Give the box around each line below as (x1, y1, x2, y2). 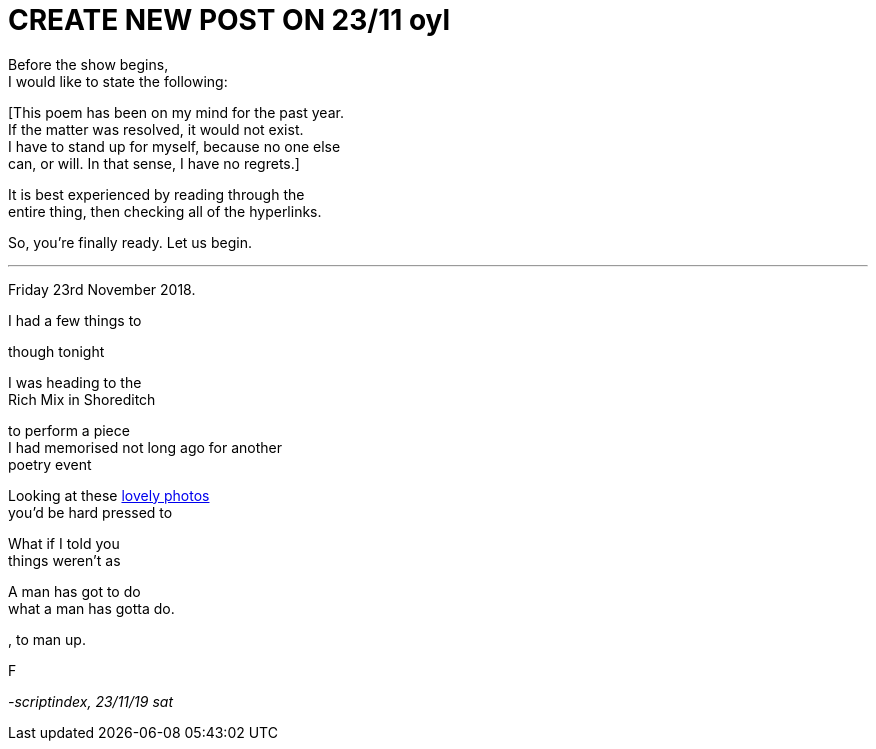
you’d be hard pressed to (8, 503, 173, 521)
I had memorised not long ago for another (8, 438, 283, 456)
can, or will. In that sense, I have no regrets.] (8, 154, 300, 172)
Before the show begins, (8, 55, 169, 73)
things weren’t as (8, 551, 121, 569)
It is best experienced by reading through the (8, 185, 305, 203)
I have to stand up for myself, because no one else (8, 137, 341, 155)
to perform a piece (8, 421, 130, 439)
